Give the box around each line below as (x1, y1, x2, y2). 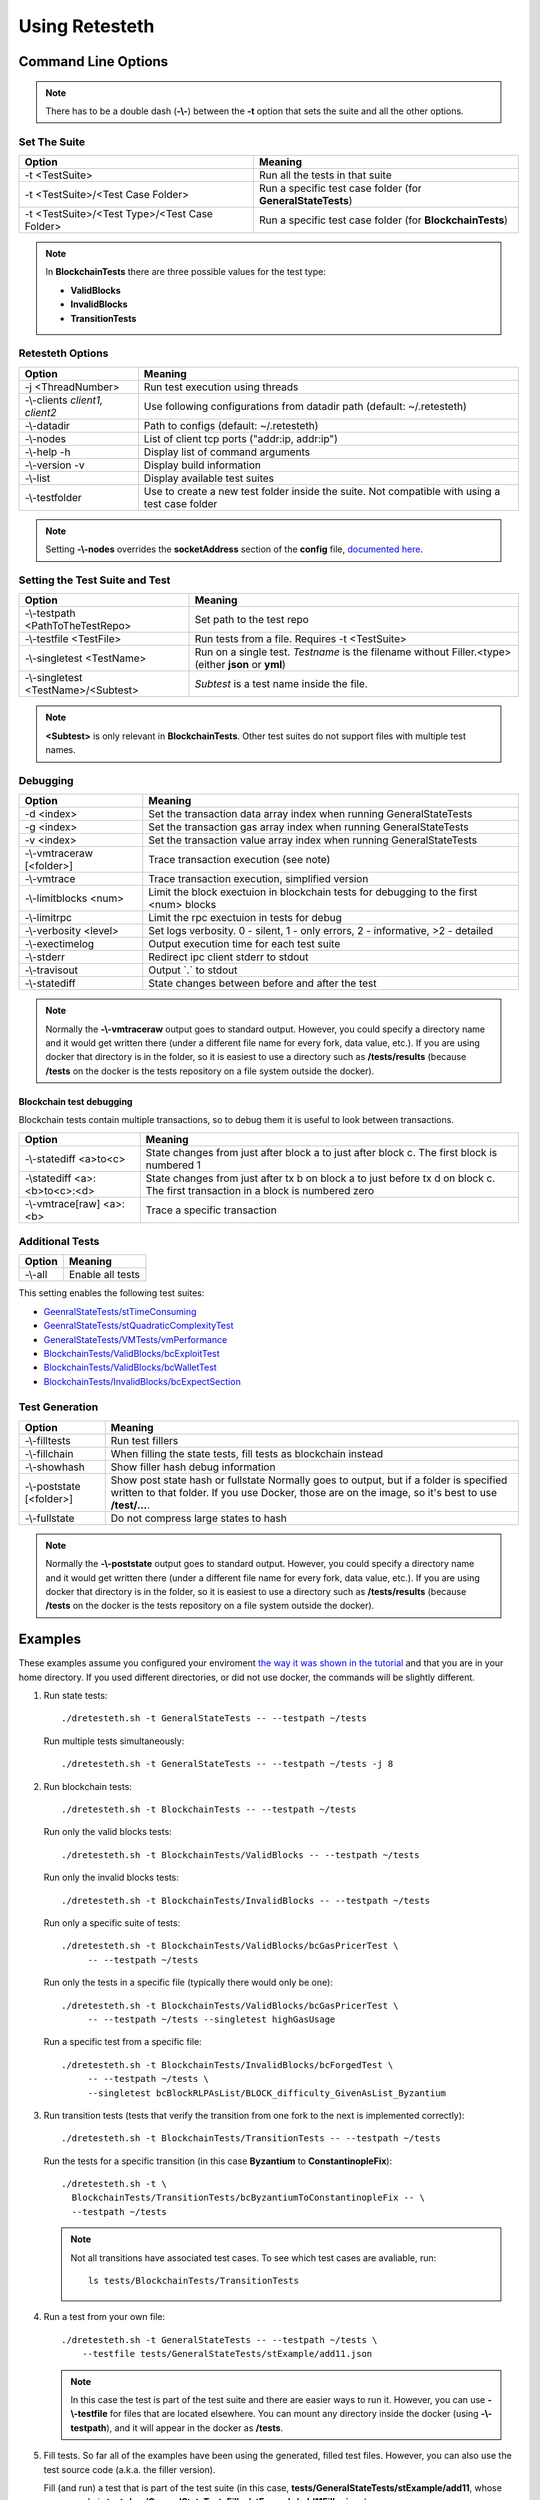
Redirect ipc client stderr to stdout (148, 950, 309, 964)
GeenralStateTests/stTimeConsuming (43, 1305, 197, 1317)
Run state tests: (43, 1690, 108, 1702)
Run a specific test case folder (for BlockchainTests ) (258, 213, 509, 227)
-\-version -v (24, 458, 85, 472)
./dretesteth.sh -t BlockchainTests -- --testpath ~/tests (61, 1804, 357, 1815)
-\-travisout (24, 963, 79, 977)
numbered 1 (145, 1158, 202, 1172)
